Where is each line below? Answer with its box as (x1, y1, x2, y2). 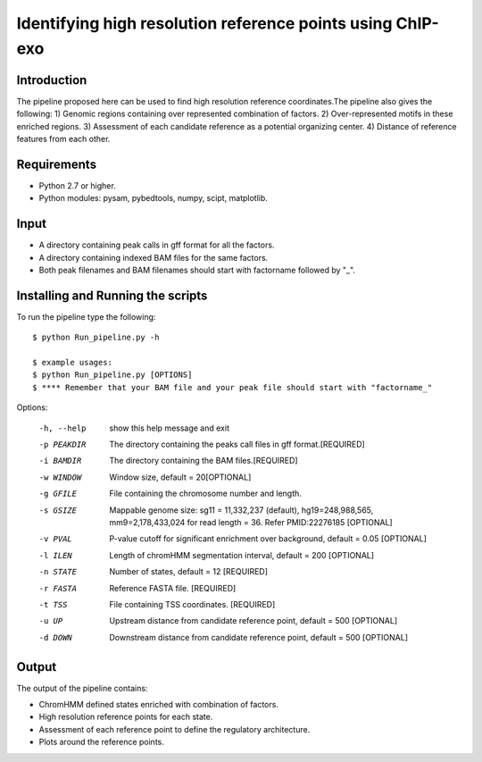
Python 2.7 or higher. (38, 180, 116, 191)
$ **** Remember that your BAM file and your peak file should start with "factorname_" (32, 382, 433, 392)
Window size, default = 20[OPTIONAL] (109, 472, 252, 482)
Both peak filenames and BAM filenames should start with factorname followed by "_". (38, 264, 356, 276)
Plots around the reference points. (38, 737, 165, 748)
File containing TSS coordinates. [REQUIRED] (109, 599, 276, 609)
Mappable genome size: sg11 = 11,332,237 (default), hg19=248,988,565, (109, 505, 374, 515)
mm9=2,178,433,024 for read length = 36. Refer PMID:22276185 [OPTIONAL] (109, 517, 393, 527)
